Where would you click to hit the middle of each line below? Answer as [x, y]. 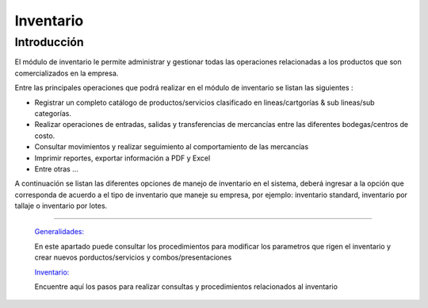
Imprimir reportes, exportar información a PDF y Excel [122, 158]
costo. [45, 136]
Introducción [49, 42]
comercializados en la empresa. [67, 73]
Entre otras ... [56, 169]
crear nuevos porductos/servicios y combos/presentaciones [133, 257]
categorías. [53, 113]
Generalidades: [59, 232]
